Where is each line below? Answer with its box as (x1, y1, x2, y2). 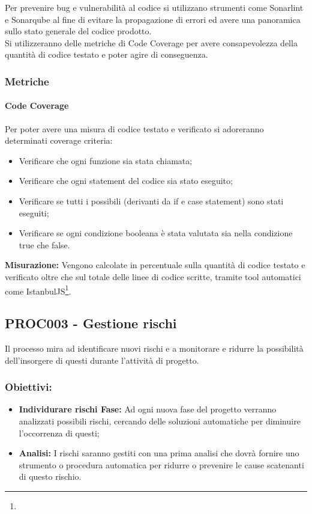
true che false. (19, 238, 70, 251)
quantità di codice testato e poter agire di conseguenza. (5, 48, 208, 61)
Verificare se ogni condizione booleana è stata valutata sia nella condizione (19, 227, 293, 239)
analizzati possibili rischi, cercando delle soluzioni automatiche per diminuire (19, 415, 301, 427)
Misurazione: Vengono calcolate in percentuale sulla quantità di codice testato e (5, 259, 305, 271)
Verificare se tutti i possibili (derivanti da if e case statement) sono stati (19, 194, 284, 207)
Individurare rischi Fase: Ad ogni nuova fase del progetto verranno (19, 403, 277, 415)
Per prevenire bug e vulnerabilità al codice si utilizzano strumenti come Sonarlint (5, 1, 304, 13)
